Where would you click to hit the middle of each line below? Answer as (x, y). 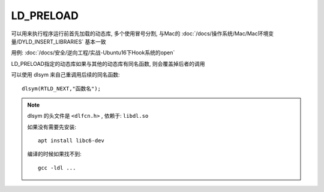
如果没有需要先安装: (52, 127)
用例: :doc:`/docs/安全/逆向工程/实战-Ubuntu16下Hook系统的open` (93, 53)
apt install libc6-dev (71, 141)
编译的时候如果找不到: (55, 154)
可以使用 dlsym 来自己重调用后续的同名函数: (65, 75)
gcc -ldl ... (57, 168)
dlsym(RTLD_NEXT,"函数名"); (61, 89)
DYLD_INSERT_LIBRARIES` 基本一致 (62, 41)
